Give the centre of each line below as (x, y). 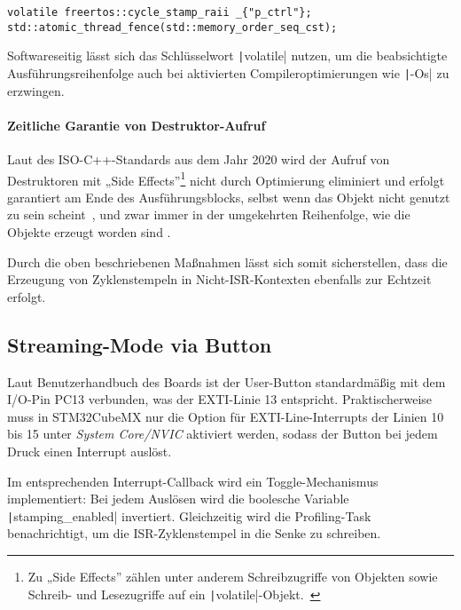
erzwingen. (36, 90)
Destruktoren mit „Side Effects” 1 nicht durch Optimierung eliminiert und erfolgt (226, 178)
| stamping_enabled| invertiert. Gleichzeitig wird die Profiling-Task (189, 515)
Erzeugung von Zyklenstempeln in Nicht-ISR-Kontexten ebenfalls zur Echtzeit (219, 279)
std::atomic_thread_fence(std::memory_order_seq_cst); (172, 27)
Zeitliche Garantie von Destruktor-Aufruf (137, 125)
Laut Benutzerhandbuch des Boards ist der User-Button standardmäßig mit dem (227, 381)
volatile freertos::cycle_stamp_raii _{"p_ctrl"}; (160, 12)
